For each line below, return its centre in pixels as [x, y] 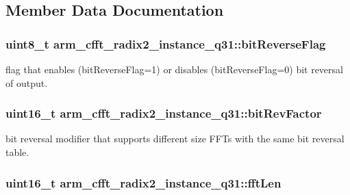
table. [17, 152]
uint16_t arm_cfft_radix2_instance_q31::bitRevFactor [164, 113]
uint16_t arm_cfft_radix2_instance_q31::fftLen [143, 182]
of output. [27, 82]
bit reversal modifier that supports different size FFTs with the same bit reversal [175, 139]
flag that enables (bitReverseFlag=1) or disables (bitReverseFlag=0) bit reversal [174, 69]
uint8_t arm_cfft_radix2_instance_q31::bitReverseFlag [166, 43]
